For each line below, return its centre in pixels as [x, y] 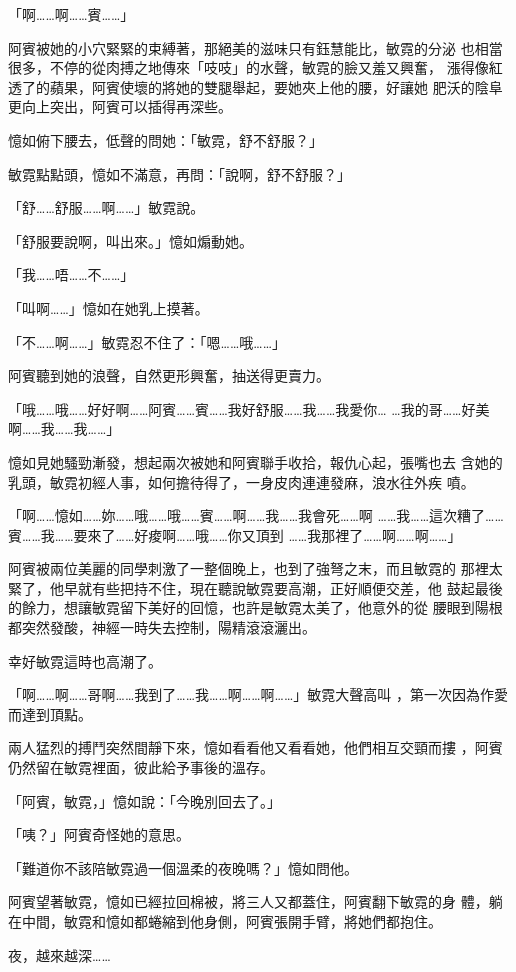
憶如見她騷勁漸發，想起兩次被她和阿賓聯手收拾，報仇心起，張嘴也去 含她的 [255, 461]
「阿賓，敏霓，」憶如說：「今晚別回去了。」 [144, 800]
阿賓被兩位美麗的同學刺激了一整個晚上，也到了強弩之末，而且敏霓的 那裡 [248, 568]
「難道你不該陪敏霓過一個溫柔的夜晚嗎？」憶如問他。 [183, 867]
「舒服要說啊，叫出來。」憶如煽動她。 [130, 240]
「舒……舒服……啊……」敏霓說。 [106, 207]
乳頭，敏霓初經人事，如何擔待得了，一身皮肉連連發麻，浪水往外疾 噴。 [241, 481]
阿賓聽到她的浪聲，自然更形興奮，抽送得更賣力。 [169, 375]
